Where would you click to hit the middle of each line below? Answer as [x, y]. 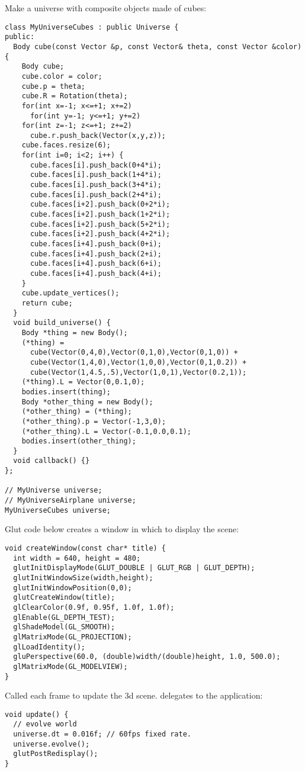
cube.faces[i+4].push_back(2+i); [96, 254]
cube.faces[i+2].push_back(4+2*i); [100, 234]
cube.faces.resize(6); [66, 145]
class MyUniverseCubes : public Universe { [92, 27]
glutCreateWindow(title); [64, 598]
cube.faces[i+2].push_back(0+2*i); [100, 205]
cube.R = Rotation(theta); [75, 96]
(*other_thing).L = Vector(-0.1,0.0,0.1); [106, 431]
